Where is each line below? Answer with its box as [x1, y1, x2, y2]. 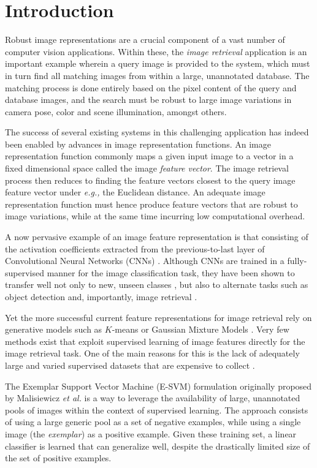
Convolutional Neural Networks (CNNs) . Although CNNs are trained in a [5, 254, 285, 267]
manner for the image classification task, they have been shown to [47, 266, 295, 279]
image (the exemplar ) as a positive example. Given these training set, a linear [5, 427, 297, 440]
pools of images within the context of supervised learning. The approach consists [5, 403, 308, 416]
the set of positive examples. [5, 451, 112, 464]
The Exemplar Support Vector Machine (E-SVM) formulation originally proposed [5, 379, 312, 392]
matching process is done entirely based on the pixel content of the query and [5, 81, 297, 94]
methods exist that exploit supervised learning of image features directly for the [5, 334, 305, 347]
